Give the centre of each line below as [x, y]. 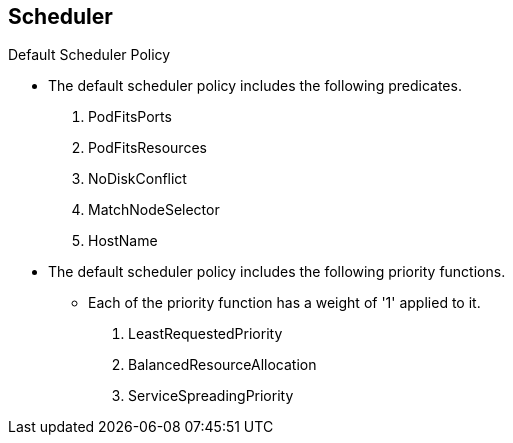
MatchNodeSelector [154, 210]
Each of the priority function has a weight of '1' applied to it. [284, 303]
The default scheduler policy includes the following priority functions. [277, 272]
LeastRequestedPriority [205, 334]
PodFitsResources [147, 148]
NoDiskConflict [137, 179]
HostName [123, 241]
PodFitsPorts [130, 117]
